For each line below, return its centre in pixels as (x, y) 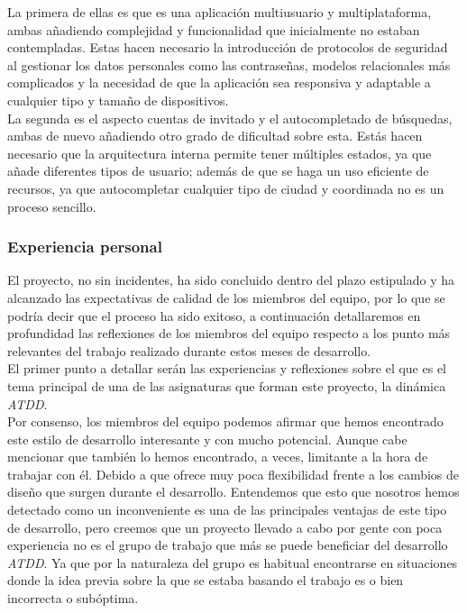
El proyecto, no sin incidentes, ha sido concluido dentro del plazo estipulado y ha (231, 280)
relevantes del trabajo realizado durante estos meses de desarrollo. (189, 350)
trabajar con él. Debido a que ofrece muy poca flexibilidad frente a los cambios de (233, 474)
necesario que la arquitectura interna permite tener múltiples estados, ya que (220, 153)
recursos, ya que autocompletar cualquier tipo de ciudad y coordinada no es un (226, 188)
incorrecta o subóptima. (73, 598)
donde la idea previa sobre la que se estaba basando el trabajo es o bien (206, 580)
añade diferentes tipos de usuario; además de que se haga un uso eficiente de (218, 171)
